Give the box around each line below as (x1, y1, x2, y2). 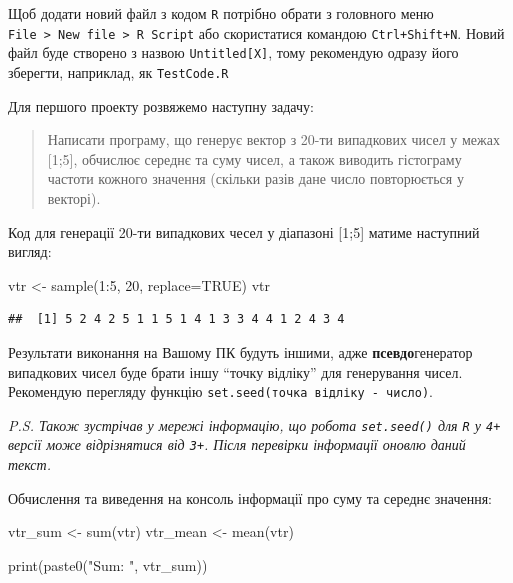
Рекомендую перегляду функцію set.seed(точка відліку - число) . (8, 381, 433, 402)
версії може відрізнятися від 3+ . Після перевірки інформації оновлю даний (8, 434, 466, 455)
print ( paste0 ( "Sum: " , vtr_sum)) (8, 554, 208, 575)
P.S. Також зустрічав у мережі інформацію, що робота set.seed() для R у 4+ (8, 414, 501, 435)
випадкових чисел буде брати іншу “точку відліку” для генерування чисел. (8, 361, 463, 382)
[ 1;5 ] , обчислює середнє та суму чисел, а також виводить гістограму (47, 148, 462, 169)
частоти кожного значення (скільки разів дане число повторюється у (47, 168, 464, 189)
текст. (8, 454, 51, 475)
